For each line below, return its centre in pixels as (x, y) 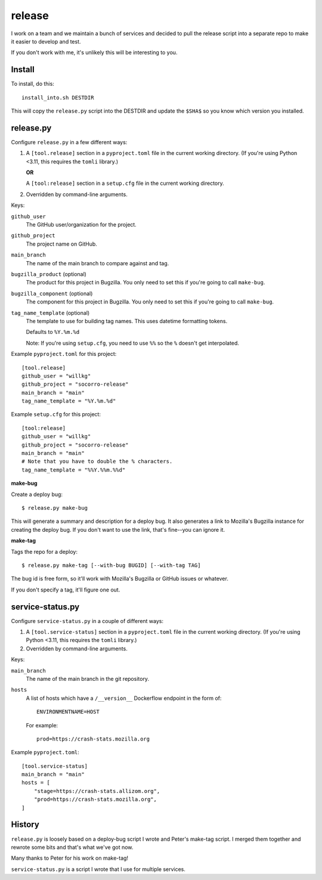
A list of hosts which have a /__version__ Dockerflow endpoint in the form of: (124, 698)
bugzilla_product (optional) (49, 274)
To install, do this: (33, 84)
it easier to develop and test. (46, 41)
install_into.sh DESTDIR (58, 97)
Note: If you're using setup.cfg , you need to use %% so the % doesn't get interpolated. (133, 343)
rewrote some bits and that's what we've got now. (72, 847)
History (25, 825)
